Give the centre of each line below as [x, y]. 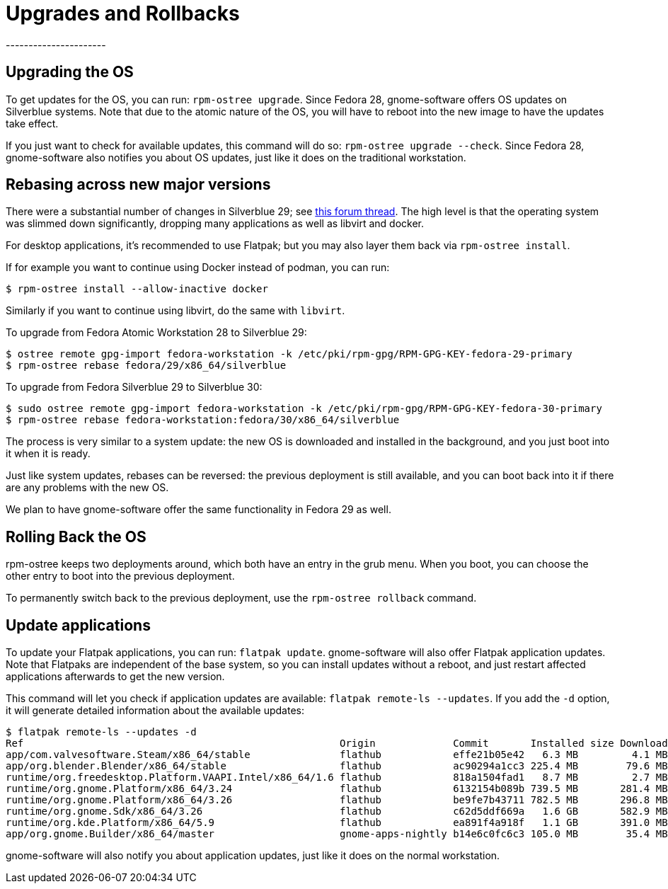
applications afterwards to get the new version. [115, 677]
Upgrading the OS [70, 72]
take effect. [32, 123]
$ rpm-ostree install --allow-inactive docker [137, 289]
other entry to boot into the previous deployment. [120, 576]
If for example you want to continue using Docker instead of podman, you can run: [198, 268]
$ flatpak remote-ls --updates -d [101, 732]
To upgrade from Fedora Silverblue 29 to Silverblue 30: [134, 387]
